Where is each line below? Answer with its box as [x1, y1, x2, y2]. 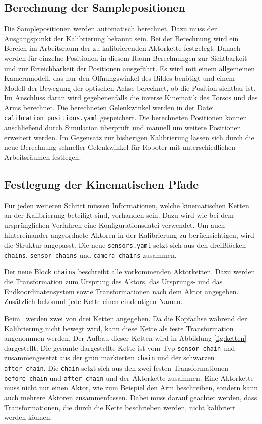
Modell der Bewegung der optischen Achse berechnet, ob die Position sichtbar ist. [4, 82, 256, 93]
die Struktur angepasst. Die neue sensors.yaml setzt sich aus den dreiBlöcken [4, 239, 246, 250]
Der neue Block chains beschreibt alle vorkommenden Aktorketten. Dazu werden [4, 266, 255, 277]
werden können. [4, 412, 52, 422]
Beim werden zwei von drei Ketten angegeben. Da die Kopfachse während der [4, 313, 247, 323]
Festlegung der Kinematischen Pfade [4, 176, 199, 192]
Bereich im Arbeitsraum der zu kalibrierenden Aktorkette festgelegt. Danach [4, 43, 241, 53]
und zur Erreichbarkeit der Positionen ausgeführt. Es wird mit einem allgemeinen [4, 63, 255, 73]
